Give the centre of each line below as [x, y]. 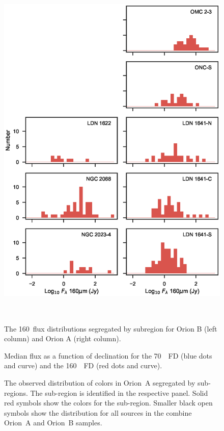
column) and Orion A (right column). [63, 338]
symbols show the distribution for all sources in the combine [98, 412]
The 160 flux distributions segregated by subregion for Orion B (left [111, 328]
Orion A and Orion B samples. [53, 423]
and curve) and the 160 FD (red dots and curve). [83, 365]
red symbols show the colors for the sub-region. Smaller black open [108, 403]
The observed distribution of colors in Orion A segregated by [100, 382]
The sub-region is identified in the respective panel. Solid [119, 392]
